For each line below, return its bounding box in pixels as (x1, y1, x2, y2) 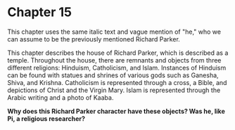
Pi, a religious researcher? (7, 114, 86, 123)
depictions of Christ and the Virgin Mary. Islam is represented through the (7, 86, 221, 94)
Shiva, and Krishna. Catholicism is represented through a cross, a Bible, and (7, 78, 227, 86)
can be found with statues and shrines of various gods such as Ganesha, (7, 71, 220, 79)
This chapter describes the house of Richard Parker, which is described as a (7, 48, 229, 57)
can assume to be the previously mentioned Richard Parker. (7, 34, 181, 43)
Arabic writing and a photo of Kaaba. (7, 93, 114, 102)
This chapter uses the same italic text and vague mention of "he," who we (7, 27, 222, 36)
